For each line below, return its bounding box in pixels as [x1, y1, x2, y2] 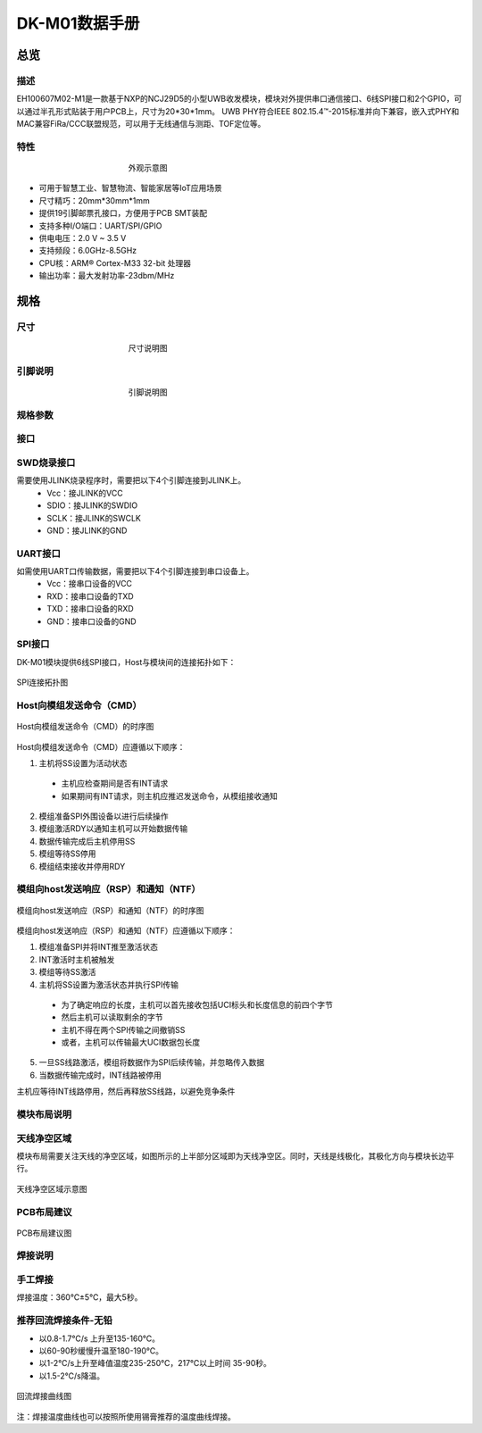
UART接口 [16, 547, 62, 560]
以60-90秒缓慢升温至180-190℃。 [38, 1345, 164, 1356]
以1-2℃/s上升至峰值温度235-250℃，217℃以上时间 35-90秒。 [38, 1358, 272, 1369]
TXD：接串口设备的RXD [46, 604, 134, 614]
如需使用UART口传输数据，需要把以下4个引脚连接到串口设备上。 [16, 566, 254, 577]
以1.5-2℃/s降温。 [38, 1371, 105, 1381]
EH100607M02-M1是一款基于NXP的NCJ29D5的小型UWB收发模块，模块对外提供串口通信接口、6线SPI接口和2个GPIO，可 [16, 94, 462, 104]
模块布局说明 [16, 1108, 72, 1121]
